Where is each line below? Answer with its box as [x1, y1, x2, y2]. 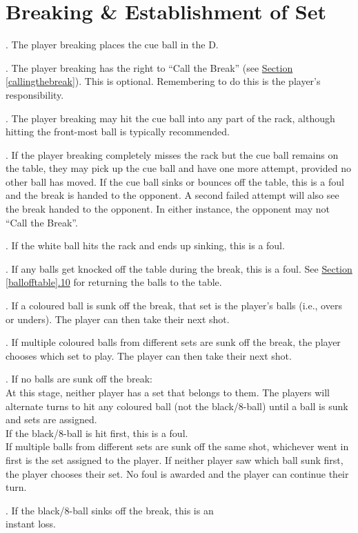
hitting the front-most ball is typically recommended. [6, 124, 230, 139]
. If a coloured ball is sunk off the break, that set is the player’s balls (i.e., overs [6, 298, 342, 313]
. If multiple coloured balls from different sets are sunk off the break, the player [6, 335, 341, 349]
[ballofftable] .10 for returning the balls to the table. [6, 275, 222, 289]
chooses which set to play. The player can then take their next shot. [6, 348, 292, 362]
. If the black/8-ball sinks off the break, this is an [6, 503, 214, 517]
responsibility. [6, 87, 64, 101]
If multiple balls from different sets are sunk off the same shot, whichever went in [6, 439, 349, 454]
